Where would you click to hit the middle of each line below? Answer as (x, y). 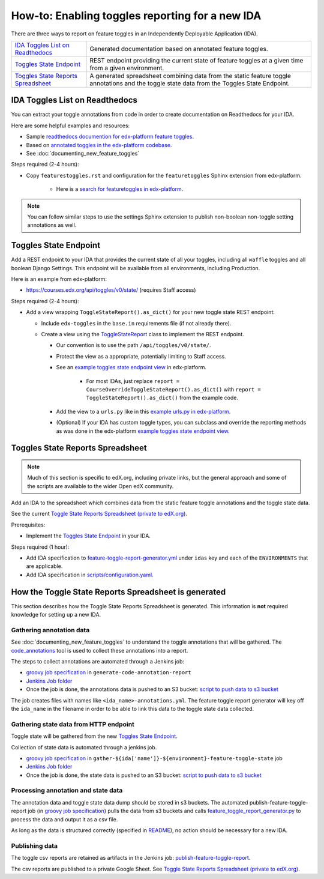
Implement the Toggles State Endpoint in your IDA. (88, 536)
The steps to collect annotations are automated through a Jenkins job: (98, 662)
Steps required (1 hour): (40, 547)
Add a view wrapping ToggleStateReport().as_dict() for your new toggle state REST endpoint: (151, 312)
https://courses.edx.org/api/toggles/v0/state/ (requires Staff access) (111, 290)
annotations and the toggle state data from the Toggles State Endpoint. (190, 83)
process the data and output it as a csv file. (64, 819)
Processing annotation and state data (67, 791)
